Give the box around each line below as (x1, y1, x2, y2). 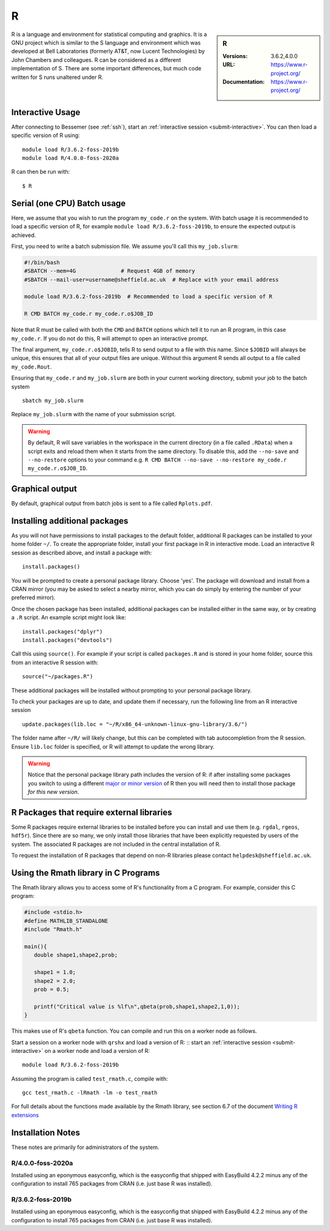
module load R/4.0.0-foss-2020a (22, 155, 119, 162)
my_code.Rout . (11, 363, 52, 370)
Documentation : (222, 78, 265, 85)
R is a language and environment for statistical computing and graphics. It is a (11, 31, 207, 38)
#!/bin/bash (24, 259, 61, 266)
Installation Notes (11, 1127, 81, 1138)
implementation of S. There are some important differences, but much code (11, 65, 202, 72)
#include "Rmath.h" (24, 926, 82, 933)
